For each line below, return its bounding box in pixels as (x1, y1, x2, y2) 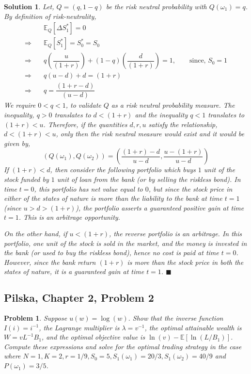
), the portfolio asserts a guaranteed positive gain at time (76, 202, 244, 212)
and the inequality (135, 110, 188, 119)
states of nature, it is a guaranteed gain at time (4, 266, 144, 276)
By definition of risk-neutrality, (4, 11, 96, 21)
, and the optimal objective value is (41, 332, 145, 342)
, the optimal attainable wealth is (144, 322, 242, 332)
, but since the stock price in (148, 183, 233, 194)
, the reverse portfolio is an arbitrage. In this (109, 228, 242, 238)
